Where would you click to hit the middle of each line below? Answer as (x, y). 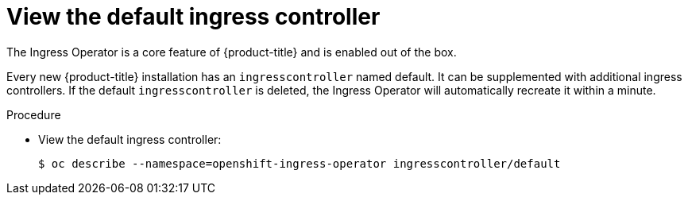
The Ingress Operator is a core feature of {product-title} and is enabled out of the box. (232, 52)
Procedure (34, 114)
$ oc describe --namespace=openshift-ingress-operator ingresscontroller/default (300, 163)
